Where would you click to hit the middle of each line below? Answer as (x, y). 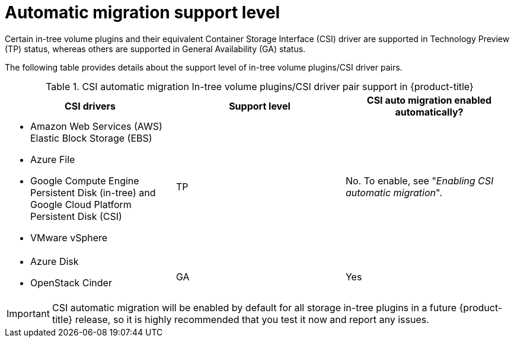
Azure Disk (55, 261)
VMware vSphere (69, 237)
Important (28, 313)
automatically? (429, 112)
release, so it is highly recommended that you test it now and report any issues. (252, 319)
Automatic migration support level (143, 12)
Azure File (53, 159)
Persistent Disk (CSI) (76, 216)
